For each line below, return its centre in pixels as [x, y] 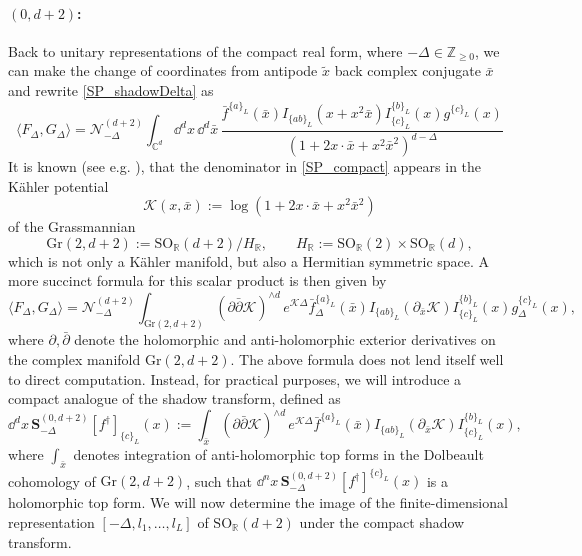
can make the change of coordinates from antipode [163, 70]
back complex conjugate [407, 70]
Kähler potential [58, 185]
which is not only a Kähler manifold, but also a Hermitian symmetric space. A [249, 260]
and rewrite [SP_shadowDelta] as [111, 89]
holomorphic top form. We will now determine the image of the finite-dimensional [258, 502]
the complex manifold [74, 359]
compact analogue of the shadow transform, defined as [174, 398]
